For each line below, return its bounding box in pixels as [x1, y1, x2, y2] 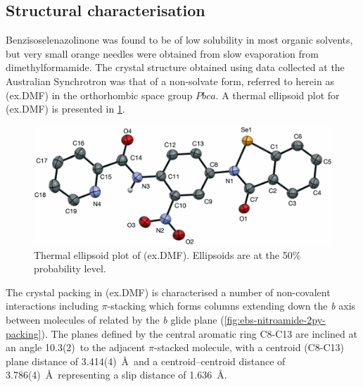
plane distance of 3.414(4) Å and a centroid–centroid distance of [6, 353, 286, 368]
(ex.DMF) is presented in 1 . [6, 101, 125, 116]
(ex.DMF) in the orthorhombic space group [6, 87, 193, 102]
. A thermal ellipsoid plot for [215, 87, 340, 102]
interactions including [6, 298, 98, 313]
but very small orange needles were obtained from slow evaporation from [6, 46, 319, 61]
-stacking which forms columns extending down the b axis [107, 298, 356, 313]
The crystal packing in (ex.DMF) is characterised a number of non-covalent [6, 284, 331, 299]
